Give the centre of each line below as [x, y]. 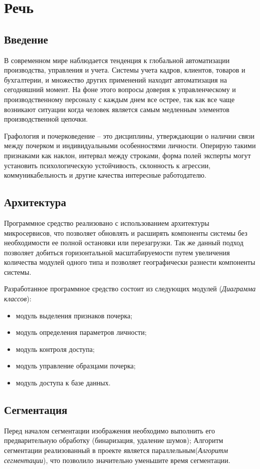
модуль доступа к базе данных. [63, 383]
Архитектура [35, 202]
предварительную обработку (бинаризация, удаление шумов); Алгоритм [114, 440]
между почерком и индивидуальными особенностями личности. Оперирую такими [130, 145]
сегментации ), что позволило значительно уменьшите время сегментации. [117, 460]
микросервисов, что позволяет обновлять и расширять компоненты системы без [126, 232]
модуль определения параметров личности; [81, 332]
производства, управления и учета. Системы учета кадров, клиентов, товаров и [125, 70]
